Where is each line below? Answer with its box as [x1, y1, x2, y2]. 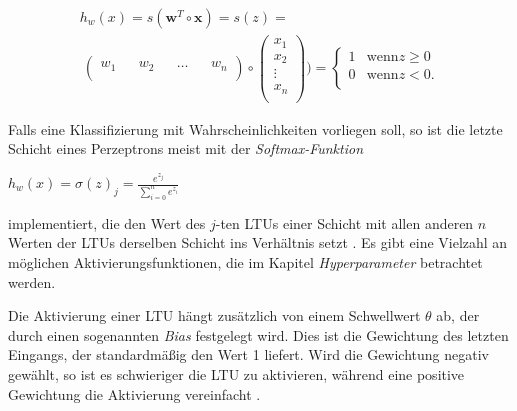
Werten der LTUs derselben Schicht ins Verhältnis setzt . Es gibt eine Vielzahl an [8, 232, 508, 253]
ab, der [436, 305, 480, 326]
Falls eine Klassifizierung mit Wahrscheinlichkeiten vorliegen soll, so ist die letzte [8, 118, 503, 139]
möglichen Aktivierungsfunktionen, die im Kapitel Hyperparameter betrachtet [8, 252, 483, 273]
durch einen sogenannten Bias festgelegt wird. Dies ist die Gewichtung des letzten [8, 324, 509, 345]
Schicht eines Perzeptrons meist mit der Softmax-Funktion [8, 138, 364, 159]
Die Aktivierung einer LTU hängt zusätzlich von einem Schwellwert [8, 305, 421, 326]
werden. [8, 271, 56, 292]
